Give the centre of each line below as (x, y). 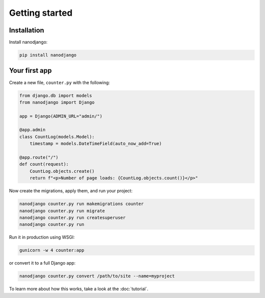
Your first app (30, 71)
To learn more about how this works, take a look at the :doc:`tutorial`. (79, 289)
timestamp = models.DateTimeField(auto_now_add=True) (96, 144)
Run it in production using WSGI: (42, 237)
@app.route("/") (39, 158)
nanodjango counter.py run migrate (62, 211)
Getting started (41, 13)
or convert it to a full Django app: (42, 263)
